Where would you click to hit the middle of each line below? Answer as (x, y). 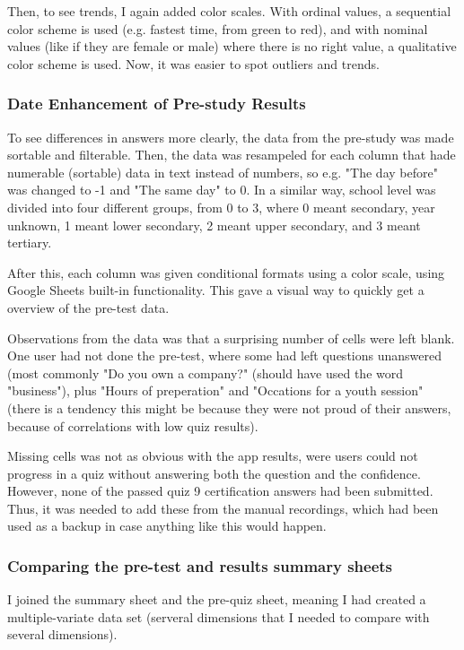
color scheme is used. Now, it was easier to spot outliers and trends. (193, 63)
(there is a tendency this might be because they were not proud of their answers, (229, 407)
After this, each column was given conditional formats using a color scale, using (226, 272)
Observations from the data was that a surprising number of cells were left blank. (231, 338)
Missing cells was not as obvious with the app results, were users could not (213, 456)
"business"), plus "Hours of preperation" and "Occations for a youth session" (215, 390)
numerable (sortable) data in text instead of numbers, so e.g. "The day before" (223, 172)
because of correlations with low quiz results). (133, 425)
